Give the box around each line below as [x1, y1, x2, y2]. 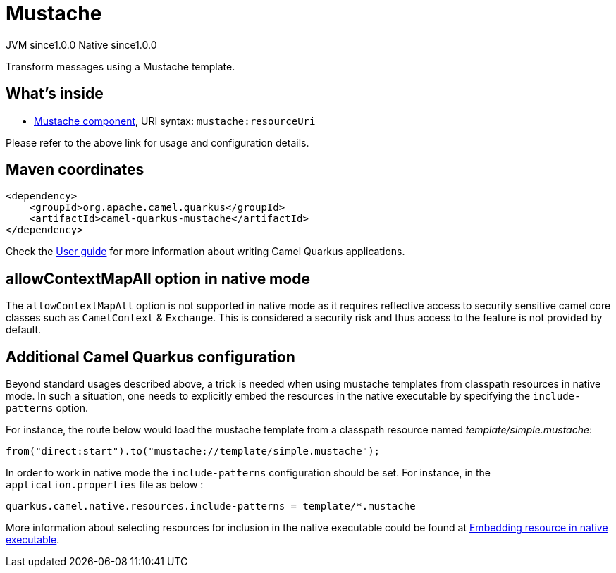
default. [6, 324, 42, 336]
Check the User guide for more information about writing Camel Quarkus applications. [6, 245, 405, 258]
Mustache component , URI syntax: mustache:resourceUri [34, 114, 316, 127]
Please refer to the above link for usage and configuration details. [6, 136, 309, 149]
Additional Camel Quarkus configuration [6, 347, 295, 366]
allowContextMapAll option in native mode [6, 269, 310, 288]
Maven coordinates [6, 161, 144, 179]
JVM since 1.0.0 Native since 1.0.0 [6, 38, 157, 51]
